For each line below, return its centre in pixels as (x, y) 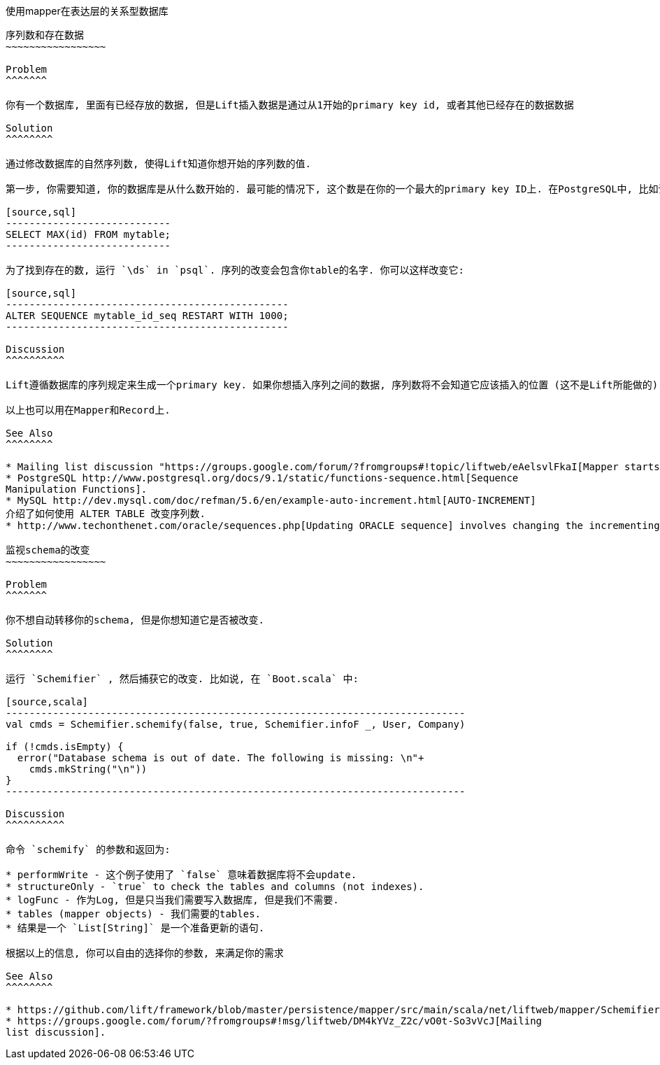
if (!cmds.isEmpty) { (65, 747)
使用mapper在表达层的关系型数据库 (87, 11)
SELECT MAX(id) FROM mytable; (88, 234)
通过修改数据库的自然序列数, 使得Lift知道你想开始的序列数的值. (158, 164)
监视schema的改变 (48, 550)
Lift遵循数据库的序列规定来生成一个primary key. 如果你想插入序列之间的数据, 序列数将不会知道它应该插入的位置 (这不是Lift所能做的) (332, 385)
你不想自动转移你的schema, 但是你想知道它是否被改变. (135, 620)
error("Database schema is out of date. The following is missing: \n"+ (221, 758)
